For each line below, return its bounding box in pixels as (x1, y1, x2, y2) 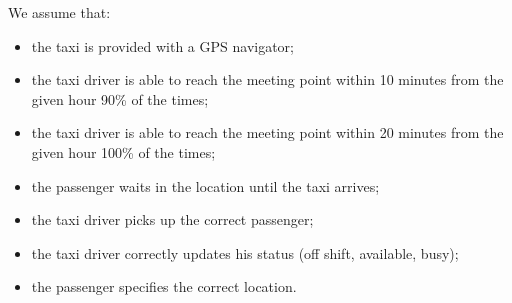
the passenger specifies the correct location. (31, 276, 297, 297)
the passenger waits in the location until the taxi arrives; (31, 175, 380, 196)
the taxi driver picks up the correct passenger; (31, 209, 314, 230)
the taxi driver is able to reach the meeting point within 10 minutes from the (31, 69, 504, 90)
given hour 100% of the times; (31, 141, 216, 162)
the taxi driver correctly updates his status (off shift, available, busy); (31, 242, 459, 263)
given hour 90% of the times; (31, 88, 209, 109)
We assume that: (8, 2, 111, 22)
